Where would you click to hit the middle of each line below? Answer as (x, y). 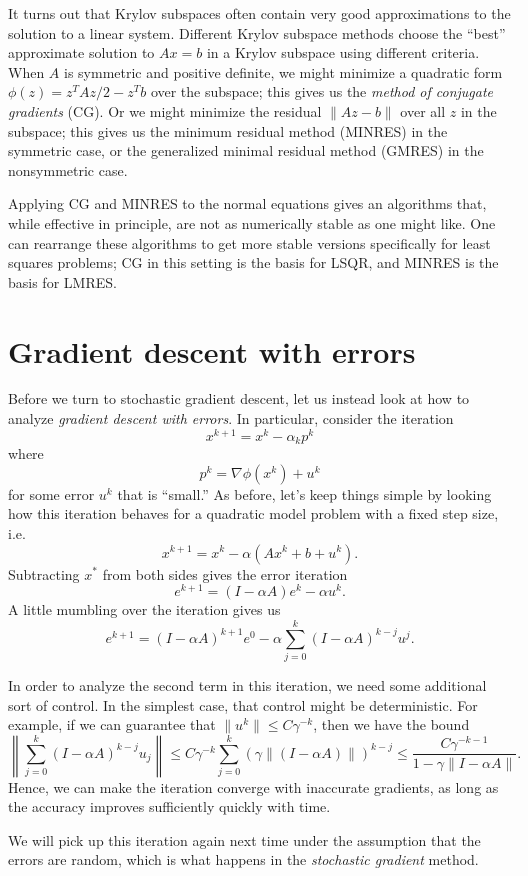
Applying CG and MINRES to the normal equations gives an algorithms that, (247, 203)
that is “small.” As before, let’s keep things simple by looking (304, 493)
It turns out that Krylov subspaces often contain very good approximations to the (259, 13)
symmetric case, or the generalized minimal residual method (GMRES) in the (246, 150)
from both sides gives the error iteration (225, 573)
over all (423, 110)
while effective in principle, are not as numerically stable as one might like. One (252, 222)
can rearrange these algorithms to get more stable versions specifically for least (249, 242)
